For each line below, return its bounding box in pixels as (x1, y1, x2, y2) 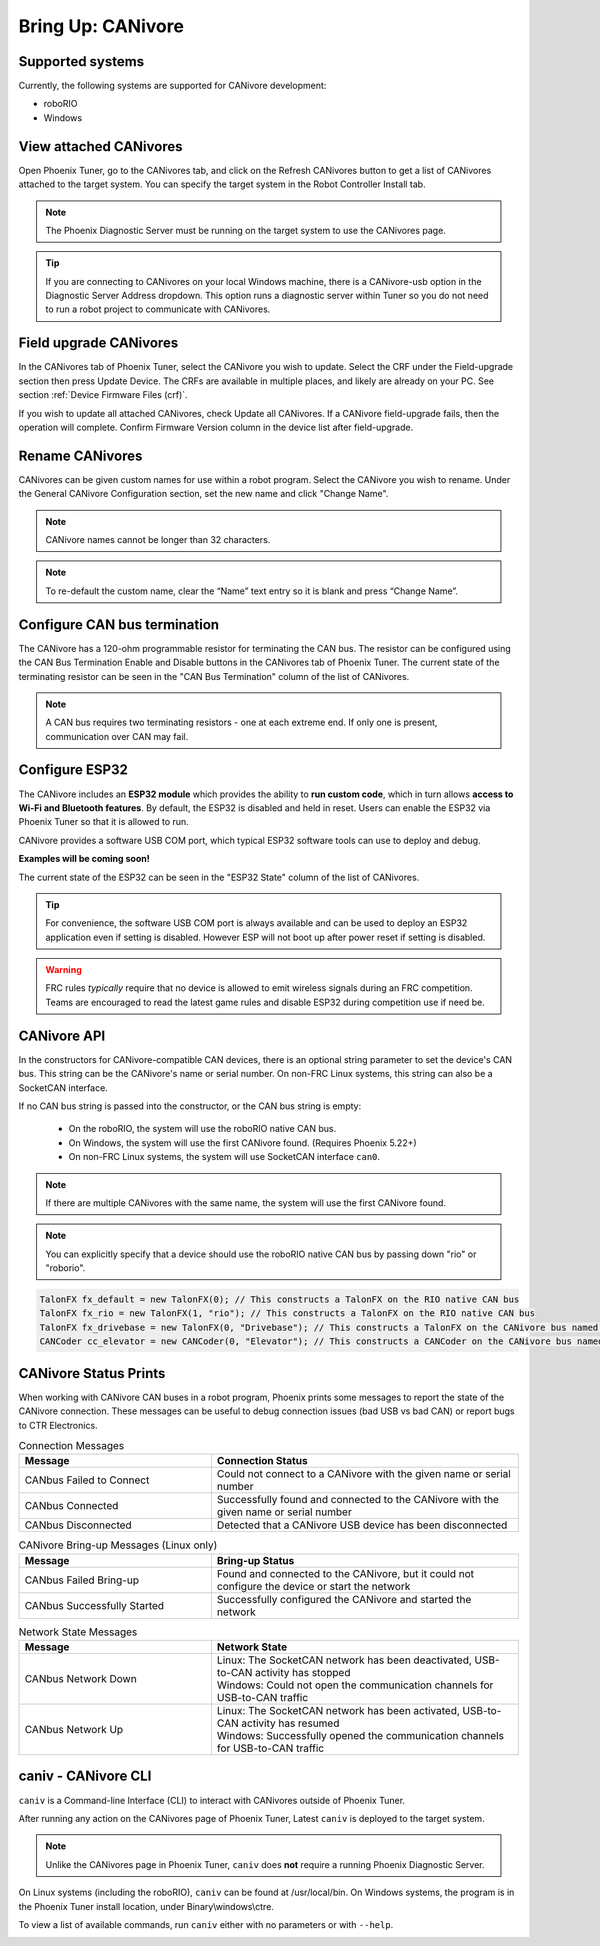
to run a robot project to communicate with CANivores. (45, 303, 271, 315)
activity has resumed (241, 1716, 340, 1730)
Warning (45, 964, 82, 976)
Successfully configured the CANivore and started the (216, 1592, 472, 1606)
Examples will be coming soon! (18, 853, 150, 865)
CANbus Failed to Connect (24, 1473, 150, 1487)
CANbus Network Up (24, 1723, 124, 1737)
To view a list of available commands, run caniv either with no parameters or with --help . (18, 1918, 394, 1930)
